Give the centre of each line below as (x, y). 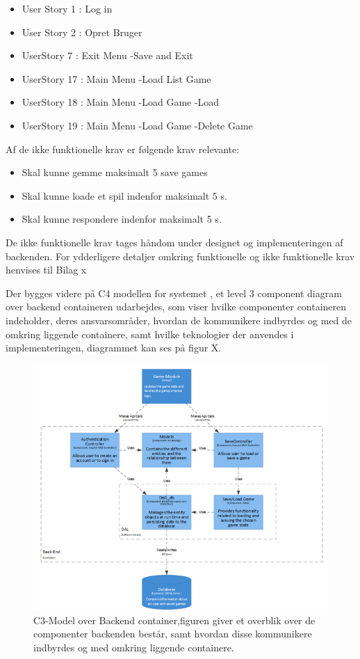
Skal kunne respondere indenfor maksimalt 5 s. (122, 219)
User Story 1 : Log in (67, 8)
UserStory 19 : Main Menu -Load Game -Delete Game (137, 125)
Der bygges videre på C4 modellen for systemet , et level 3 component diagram (174, 293)
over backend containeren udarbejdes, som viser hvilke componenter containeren (176, 307)
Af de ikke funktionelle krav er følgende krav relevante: (123, 149)
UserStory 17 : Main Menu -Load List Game (116, 78)
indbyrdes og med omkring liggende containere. (134, 647)
